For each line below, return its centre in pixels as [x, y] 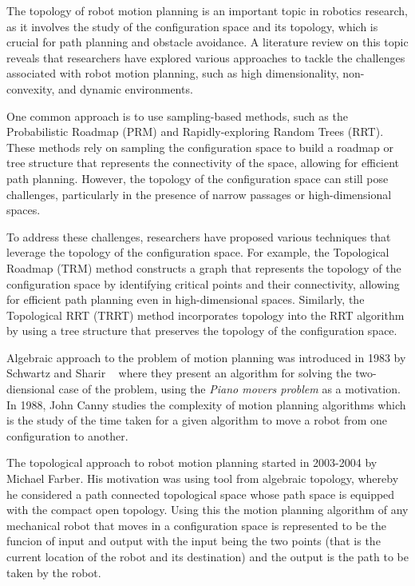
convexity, [31, 88]
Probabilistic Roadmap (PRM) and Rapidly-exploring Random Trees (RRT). [195, 132]
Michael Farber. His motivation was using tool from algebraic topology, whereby [203, 478]
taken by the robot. [54, 572]
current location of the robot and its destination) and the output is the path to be [208, 556]
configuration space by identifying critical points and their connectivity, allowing [203, 283]
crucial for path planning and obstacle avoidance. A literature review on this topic [207, 42]
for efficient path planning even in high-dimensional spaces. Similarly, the [186, 299]
